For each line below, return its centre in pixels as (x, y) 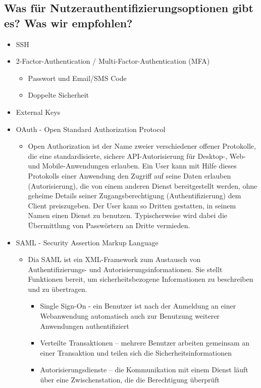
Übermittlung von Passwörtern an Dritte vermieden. (109, 225)
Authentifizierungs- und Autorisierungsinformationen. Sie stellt (125, 269)
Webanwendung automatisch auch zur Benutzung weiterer (130, 316)
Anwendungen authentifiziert (85, 326)
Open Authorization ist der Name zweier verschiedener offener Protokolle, (142, 146)
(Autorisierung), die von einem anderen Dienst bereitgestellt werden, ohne (143, 185)
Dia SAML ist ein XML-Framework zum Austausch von (114, 259)
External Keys (38, 112)
